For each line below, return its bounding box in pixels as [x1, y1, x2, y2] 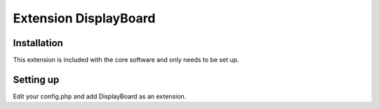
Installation [13, 37, 63, 49]
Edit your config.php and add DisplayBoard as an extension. [13, 92, 187, 101]
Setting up [13, 73, 60, 85]
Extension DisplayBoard [13, 10, 156, 26]
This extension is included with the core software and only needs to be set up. [13, 56, 239, 64]
